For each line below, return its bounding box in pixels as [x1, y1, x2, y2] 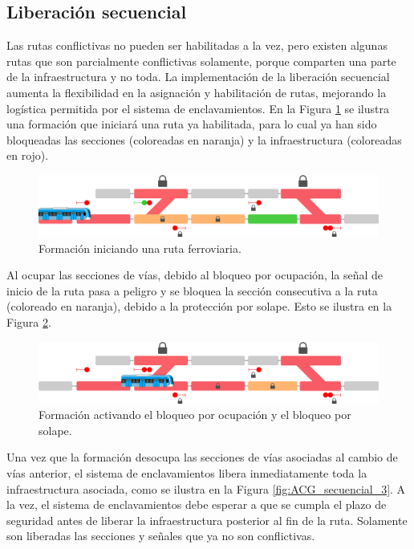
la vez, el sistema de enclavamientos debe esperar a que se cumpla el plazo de [6, 496, 387, 513]
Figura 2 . [6, 313, 51, 330]
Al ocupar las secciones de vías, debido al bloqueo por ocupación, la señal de [6, 266, 384, 283]
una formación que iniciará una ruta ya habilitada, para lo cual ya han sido [6, 116, 377, 132]
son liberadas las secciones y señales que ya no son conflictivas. [6, 527, 315, 544]
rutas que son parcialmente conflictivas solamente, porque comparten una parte [6, 52, 396, 69]
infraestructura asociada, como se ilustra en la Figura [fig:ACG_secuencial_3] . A [6, 480, 406, 497]
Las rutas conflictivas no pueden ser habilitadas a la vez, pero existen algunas [6, 37, 388, 54]
